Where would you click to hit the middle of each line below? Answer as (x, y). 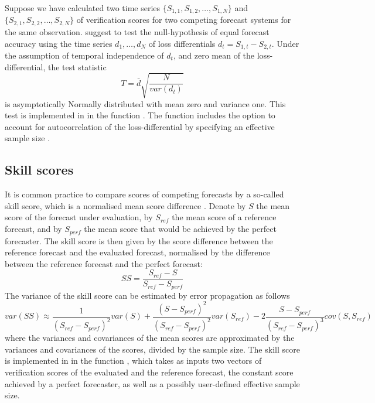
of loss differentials (182, 43)
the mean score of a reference (224, 217)
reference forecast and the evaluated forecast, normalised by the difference (137, 252)
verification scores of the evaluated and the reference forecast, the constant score (149, 372)
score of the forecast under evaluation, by (79, 217)
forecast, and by (33, 229)
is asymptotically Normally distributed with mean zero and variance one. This (145, 103)
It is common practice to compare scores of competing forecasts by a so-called (144, 194)
